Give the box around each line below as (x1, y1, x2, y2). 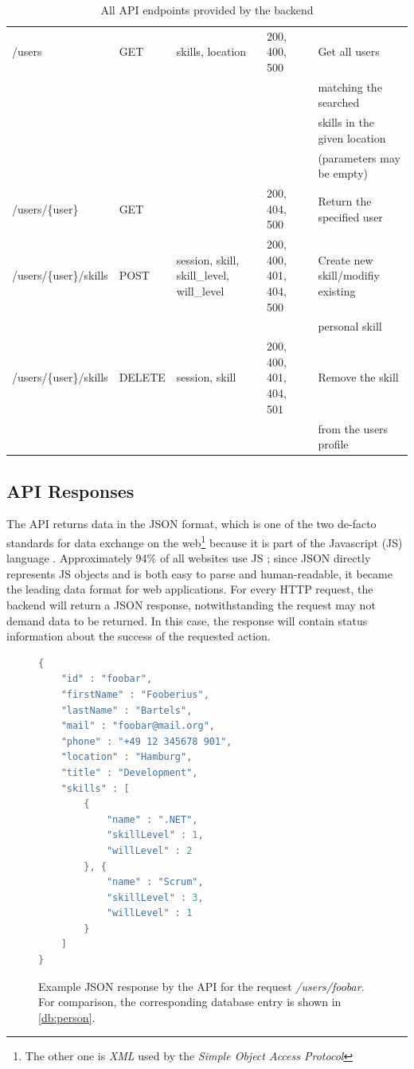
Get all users (318, 43, 380, 60)
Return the (318, 192, 372, 209)
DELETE (119, 369, 166, 386)
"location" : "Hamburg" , (61, 751, 193, 763)
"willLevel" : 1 (106, 907, 193, 919)
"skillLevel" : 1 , (106, 829, 204, 841)
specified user (318, 208, 383, 225)
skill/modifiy (318, 267, 380, 284)
